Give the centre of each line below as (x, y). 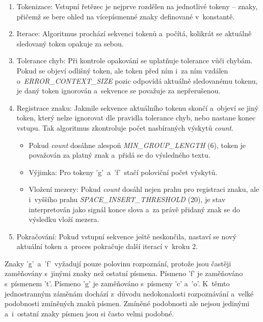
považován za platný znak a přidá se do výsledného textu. (120, 155)
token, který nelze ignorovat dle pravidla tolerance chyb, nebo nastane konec (136, 118)
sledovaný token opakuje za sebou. (70, 43)
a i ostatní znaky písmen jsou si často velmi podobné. (89, 313)
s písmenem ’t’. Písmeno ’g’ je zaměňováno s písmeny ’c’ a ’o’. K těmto (117, 283)
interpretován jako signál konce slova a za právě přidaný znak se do (134, 209)
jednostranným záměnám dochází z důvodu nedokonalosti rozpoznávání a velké (129, 293)
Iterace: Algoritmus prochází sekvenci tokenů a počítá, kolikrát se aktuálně (134, 33)
